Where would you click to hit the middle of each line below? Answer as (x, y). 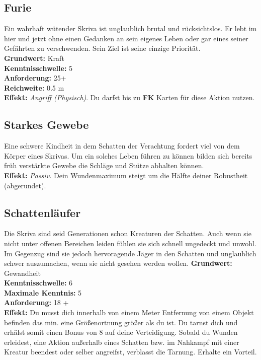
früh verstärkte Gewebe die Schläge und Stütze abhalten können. (104, 165)
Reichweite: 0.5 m (34, 87)
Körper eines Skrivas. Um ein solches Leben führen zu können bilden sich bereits (128, 155)
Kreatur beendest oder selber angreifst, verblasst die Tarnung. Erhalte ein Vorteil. (130, 352)
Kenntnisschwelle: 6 (38, 283)
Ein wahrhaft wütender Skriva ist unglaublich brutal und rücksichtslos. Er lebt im (130, 28)
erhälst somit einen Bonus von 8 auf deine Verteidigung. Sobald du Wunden (121, 332)
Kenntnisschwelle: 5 (38, 68)
